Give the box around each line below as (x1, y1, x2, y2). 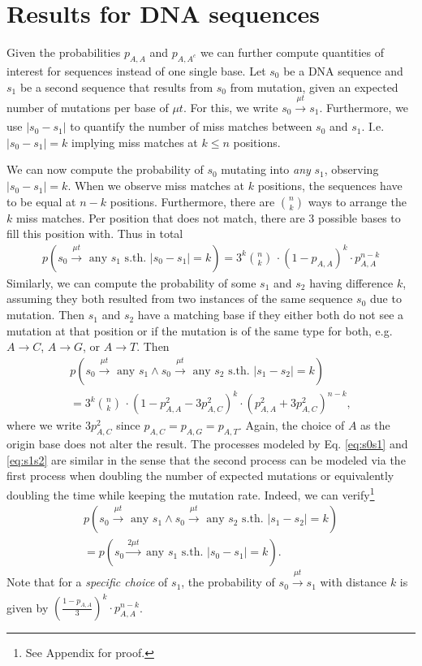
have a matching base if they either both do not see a (137, 306, 404, 323)
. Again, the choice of (238, 417, 345, 434)
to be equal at (6, 192, 76, 210)
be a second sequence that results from (19, 78, 213, 95)
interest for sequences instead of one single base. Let (6, 62, 266, 79)
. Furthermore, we (319, 98, 409, 115)
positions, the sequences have (257, 177, 403, 194)
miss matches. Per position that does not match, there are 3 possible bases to (15, 209, 401, 226)
